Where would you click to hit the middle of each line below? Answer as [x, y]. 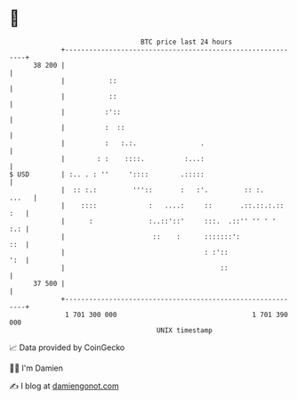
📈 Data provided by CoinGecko [67, 347]
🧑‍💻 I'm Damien [36, 368]
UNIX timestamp [185, 330]
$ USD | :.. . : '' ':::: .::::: [107, 174]
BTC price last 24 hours [187, 42]
